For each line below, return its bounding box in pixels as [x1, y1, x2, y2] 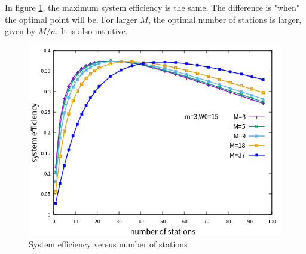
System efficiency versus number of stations [29, 238, 188, 250]
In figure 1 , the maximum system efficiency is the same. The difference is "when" [5, 1, 300, 13]
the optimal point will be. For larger [5, 13, 137, 25]
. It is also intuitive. [56, 25, 128, 37]
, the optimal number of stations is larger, [148, 13, 302, 25]
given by [5, 25, 36, 37]
